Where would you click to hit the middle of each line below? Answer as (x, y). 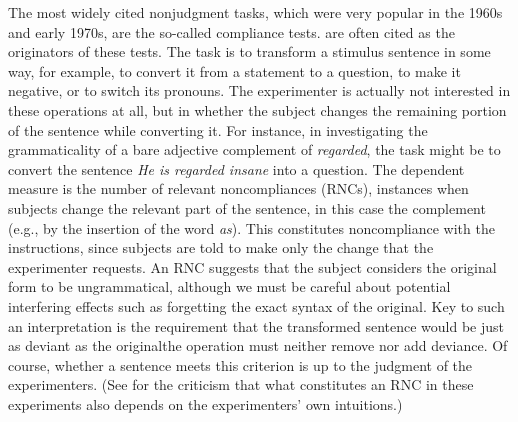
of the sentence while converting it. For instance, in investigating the (218, 129)
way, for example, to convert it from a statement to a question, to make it (234, 70)
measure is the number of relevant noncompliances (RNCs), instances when (238, 188)
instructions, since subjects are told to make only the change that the (221, 247)
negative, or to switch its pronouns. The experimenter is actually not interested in (259, 90)
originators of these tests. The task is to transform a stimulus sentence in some (249, 51)
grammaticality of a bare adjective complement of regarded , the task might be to (254, 149)
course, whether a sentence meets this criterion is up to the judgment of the (240, 364)
